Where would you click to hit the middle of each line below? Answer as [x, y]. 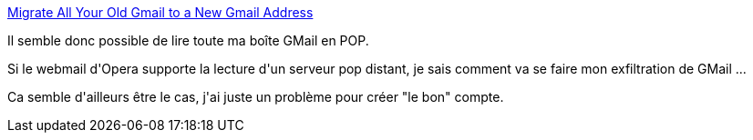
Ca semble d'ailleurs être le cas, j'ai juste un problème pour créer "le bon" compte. [256, 97]
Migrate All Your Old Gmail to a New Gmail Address [160, 12]
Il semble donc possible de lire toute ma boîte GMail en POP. [188, 40]
